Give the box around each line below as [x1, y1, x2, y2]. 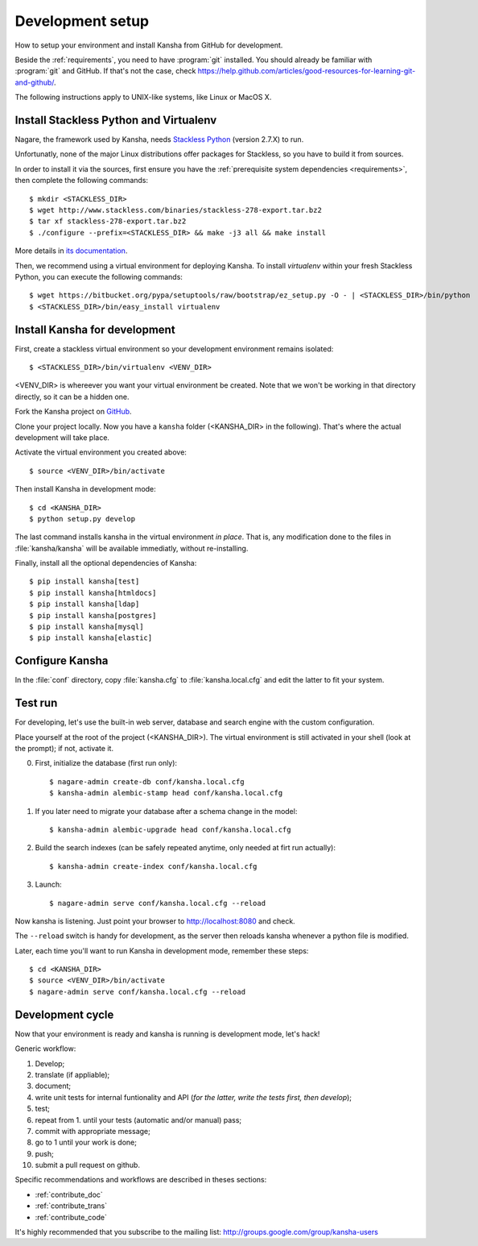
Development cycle [14, 1007, 114, 1021]
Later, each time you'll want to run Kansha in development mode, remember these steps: [14, 945, 309, 955]
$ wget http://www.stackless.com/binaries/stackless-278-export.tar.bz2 [29, 206, 322, 214]
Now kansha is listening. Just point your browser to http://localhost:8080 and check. [14, 916, 295, 926]
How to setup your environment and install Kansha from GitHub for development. [14, 40, 283, 50]
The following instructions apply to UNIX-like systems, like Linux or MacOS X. [14, 93, 272, 102]
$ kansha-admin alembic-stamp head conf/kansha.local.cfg [49, 788, 283, 798]
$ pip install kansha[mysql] [29, 622, 144, 632]
